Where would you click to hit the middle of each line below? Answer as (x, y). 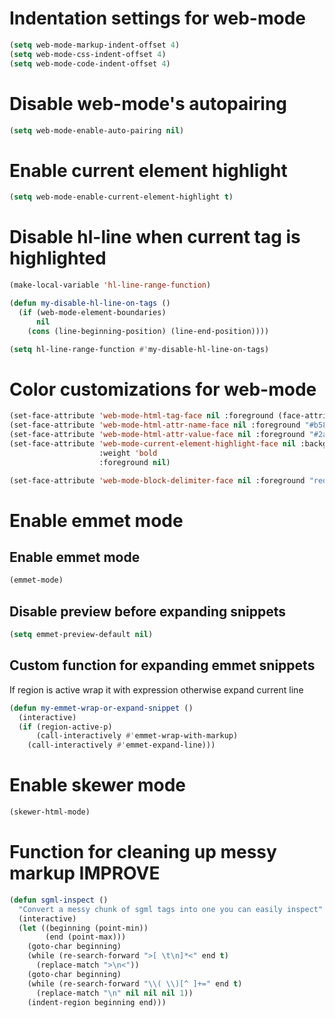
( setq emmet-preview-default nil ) (81, 635)
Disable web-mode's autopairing (148, 103)
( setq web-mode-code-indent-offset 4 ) (90, 63)
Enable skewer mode (98, 785)
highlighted (58, 258)
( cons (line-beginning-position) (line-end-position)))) (148, 331)
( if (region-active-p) (65, 727)
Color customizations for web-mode (163, 389)
